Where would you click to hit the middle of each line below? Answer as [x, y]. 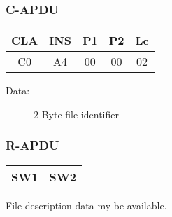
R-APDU [33, 145]
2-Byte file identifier [76, 114]
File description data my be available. [86, 205]
